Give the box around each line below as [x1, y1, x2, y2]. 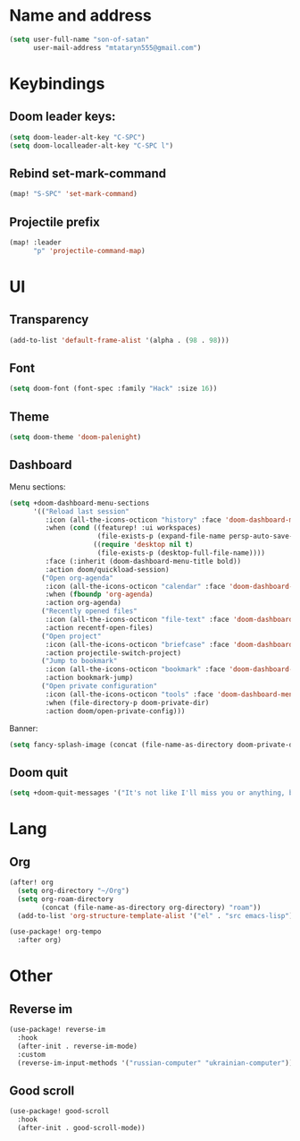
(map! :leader [9, 238, 62, 247]
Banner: [9, 722, 38, 734]
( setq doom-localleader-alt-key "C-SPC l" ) [9, 140, 174, 150]
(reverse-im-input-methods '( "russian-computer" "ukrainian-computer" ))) [17, 1058, 297, 1068]
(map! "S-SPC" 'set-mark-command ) [9, 190, 138, 199]
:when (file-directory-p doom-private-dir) [45, 698, 210, 707]
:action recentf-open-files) [45, 623, 154, 632]
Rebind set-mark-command [9, 166, 167, 181]
